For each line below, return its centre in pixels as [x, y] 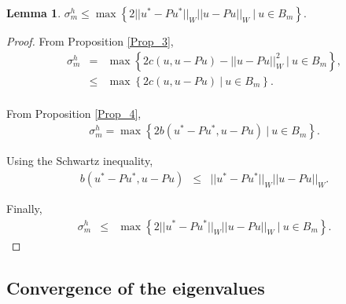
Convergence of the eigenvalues [136, 287]
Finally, [24, 208]
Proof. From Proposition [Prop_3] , [90, 41]
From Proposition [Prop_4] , [74, 113]
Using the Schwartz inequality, [80, 161]
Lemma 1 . [34, 13]
